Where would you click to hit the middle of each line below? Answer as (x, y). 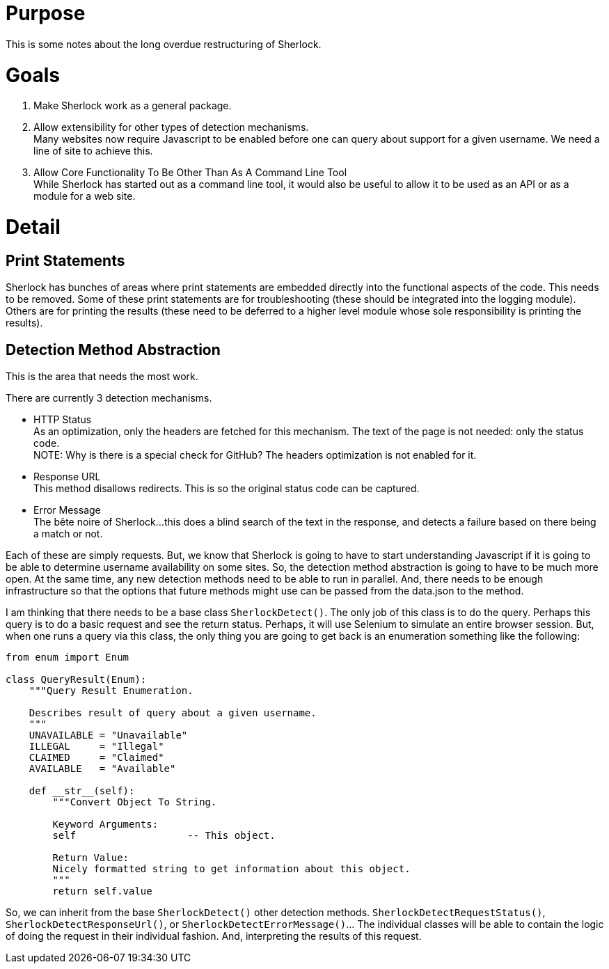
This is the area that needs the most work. (102, 377)
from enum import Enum (68, 657)
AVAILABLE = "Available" (102, 769)
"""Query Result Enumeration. (111, 691)
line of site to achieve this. (93, 151)
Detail (33, 227)
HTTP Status (63, 420)
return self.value (102, 891)
